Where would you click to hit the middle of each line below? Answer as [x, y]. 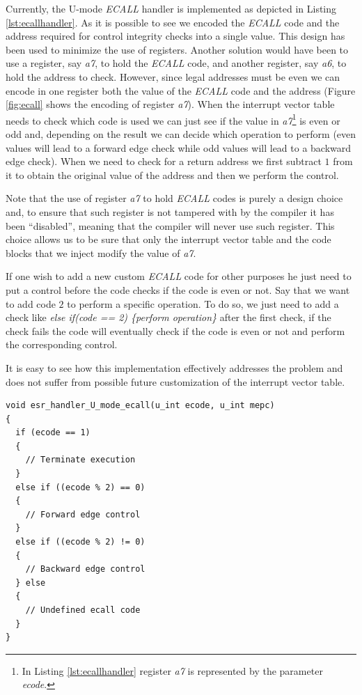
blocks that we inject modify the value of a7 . [101, 252]
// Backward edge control [85, 569]
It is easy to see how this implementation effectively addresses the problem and [174, 367]
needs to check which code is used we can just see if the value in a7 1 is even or [173, 119]
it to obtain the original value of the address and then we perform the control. [172, 174]
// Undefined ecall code [83, 610]
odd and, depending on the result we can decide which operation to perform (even [181, 134]
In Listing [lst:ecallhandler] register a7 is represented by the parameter [172, 670]
